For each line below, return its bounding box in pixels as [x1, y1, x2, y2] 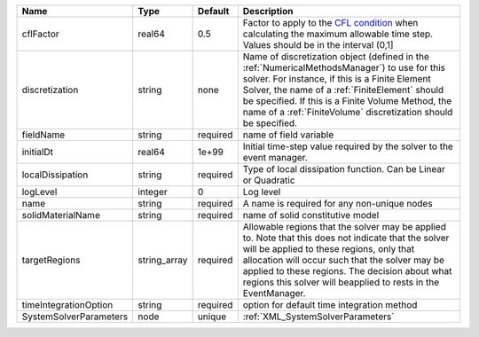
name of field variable [242, 129, 334, 141]
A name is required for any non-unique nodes [242, 198, 434, 209]
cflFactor [21, 27, 59, 40]
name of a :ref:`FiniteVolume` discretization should [242, 106, 453, 118]
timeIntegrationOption [21, 299, 114, 310]
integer [137, 186, 168, 198]
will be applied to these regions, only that [242, 243, 415, 255]
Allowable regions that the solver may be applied [242, 221, 447, 232]
